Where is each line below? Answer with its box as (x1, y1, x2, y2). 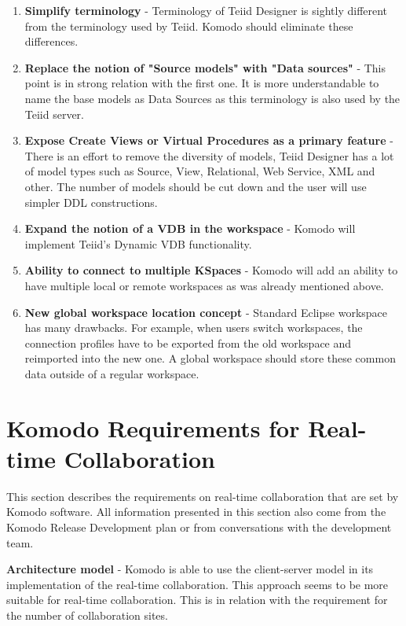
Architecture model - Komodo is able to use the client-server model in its (6, 561, 374, 577)
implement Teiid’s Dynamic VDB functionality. (24, 235, 252, 252)
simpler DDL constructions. (24, 193, 158, 210)
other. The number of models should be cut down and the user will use (24, 178, 367, 194)
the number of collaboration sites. (6, 606, 168, 623)
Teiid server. (24, 105, 85, 122)
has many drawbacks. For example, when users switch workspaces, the (24, 319, 363, 336)
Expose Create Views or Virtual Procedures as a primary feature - (24, 132, 393, 149)
